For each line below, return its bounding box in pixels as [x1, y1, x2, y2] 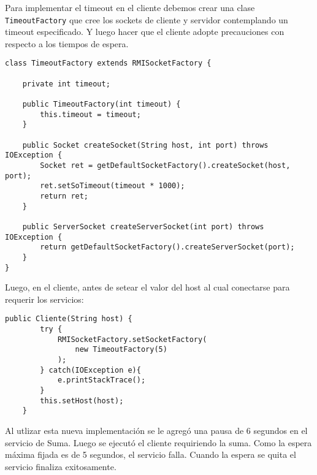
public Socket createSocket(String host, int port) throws [22, 140, 269, 150]
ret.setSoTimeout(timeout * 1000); [40, 181, 185, 191]
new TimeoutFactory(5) [75, 345, 167, 354]
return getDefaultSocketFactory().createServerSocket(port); [40, 243, 295, 252]
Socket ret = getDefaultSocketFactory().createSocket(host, [40, 161, 291, 170]
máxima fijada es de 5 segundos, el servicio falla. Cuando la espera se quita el [5, 448, 296, 461]
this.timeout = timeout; [40, 110, 141, 119]
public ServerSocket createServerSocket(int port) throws [22, 222, 264, 231]
